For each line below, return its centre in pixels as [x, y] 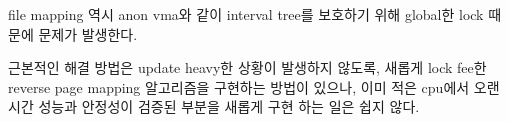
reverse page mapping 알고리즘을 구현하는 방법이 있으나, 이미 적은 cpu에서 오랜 [254, 86]
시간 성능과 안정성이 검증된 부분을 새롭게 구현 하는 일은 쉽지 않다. [214, 106]
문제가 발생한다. [88, 33]
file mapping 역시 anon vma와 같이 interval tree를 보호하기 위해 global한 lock [246, 14]
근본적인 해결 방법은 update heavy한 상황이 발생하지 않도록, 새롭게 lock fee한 [247, 67]
